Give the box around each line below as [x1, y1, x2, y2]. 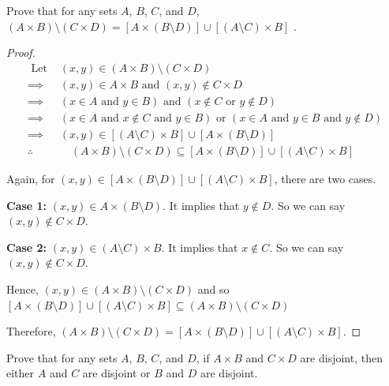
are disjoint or [82, 365, 151, 381]
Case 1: [6, 197, 47, 213]
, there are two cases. [274, 170, 376, 186]
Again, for [6, 170, 55, 186]
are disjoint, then [300, 349, 383, 365]
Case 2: [6, 238, 47, 255]
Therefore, [6, 323, 56, 339]
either [6, 365, 35, 381]
